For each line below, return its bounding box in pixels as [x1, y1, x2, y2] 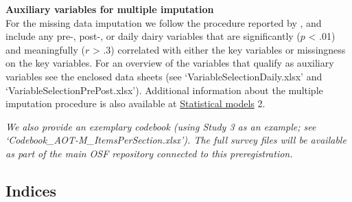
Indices [5, 179, 57, 201]
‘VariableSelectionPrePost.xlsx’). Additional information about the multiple [5, 82, 323, 97]
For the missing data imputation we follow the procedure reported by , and [5, 15, 322, 30]
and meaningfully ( [5, 42, 85, 56]
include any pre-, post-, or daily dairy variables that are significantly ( [5, 29, 301, 43]
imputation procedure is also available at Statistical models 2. [5, 96, 266, 111]
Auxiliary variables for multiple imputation [5, 2, 214, 16]
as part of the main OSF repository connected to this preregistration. [5, 146, 293, 160]
